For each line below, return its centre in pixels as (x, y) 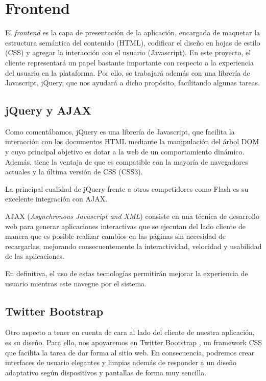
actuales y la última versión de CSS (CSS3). (74, 172)
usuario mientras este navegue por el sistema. (76, 283)
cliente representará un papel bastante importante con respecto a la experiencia (129, 62)
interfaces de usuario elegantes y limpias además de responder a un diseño (121, 362)
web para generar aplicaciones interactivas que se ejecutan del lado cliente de (125, 226)
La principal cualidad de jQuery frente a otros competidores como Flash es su (127, 188)
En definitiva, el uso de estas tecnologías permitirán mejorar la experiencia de (127, 273)
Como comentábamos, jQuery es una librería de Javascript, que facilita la (120, 131)
